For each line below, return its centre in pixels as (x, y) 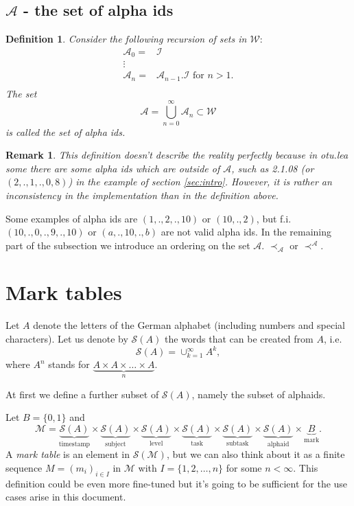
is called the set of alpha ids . (66, 131)
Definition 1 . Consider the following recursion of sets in (126, 39)
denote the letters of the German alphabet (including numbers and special (189, 325)
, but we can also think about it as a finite (256, 454)
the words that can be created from (239, 339)
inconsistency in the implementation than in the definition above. (142, 195)
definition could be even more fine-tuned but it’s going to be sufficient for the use (177, 483)
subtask (238, 443)
